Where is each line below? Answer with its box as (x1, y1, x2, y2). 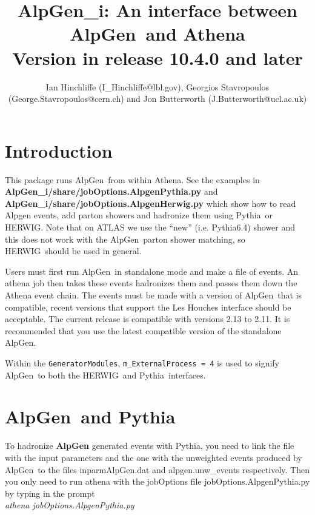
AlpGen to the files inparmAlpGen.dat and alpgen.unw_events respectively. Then (5, 463, 310, 476)
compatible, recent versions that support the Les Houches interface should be (5, 300, 291, 313)
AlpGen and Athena (70, 21, 245, 46)
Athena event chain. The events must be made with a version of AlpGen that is (5, 288, 302, 301)
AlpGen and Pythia (5, 404, 176, 429)
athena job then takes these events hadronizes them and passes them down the (5, 277, 297, 289)
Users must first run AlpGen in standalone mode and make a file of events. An (5, 264, 299, 277)
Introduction (5, 138, 113, 163)
